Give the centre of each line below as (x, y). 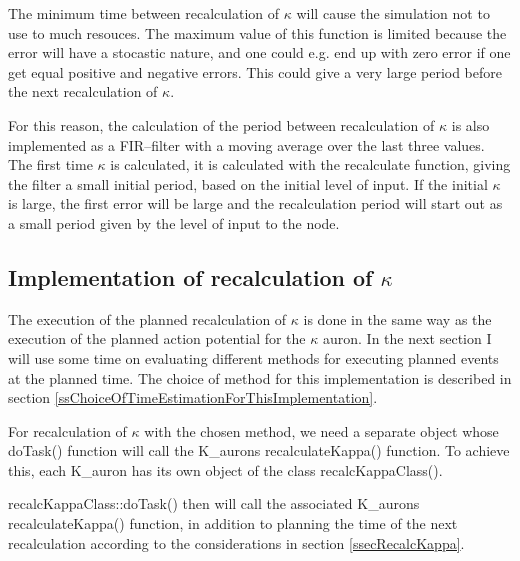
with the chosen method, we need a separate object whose (321, 430)
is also (470, 124)
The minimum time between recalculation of (144, 13)
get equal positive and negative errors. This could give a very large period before (255, 71)
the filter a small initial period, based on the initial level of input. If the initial (248, 183)
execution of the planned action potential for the (157, 338)
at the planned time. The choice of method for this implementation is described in (260, 377)
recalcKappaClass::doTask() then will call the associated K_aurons (214, 503)
